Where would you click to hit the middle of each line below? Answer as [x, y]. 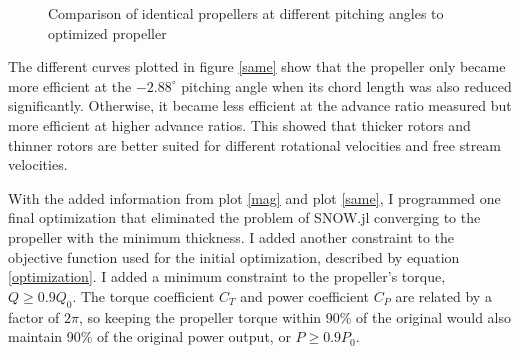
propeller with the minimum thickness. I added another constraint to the [231, 236]
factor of [34, 316]
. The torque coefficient [143, 295]
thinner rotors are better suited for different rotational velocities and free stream [255, 144]
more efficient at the [70, 85]
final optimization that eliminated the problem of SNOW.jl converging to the [244, 217]
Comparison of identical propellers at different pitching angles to [246, 13]
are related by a [443, 295]
